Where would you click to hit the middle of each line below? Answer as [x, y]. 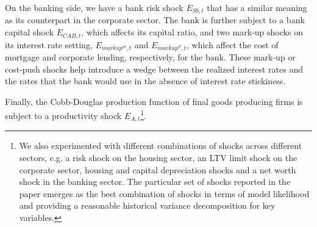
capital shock [29, 32]
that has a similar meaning [257, 7]
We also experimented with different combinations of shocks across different [161, 146]
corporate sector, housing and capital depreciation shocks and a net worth [158, 169]
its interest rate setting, [49, 44]
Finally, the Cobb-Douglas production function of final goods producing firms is [154, 101]
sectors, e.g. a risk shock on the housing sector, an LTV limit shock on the [158, 158]
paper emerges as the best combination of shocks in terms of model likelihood [164, 193]
